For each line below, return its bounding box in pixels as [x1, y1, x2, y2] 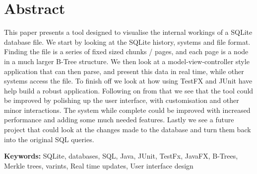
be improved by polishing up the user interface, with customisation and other [4, 95, 239, 105]
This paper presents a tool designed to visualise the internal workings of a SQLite [4, 27, 253, 37]
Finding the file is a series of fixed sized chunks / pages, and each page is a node [4, 46, 249, 57]
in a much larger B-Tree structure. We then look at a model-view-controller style [4, 56, 250, 66]
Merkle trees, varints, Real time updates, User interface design [4, 160, 193, 171]
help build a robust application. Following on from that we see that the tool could [4, 85, 254, 95]
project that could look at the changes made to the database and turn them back [4, 124, 251, 135]
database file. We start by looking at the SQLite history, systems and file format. [4, 36, 251, 47]
